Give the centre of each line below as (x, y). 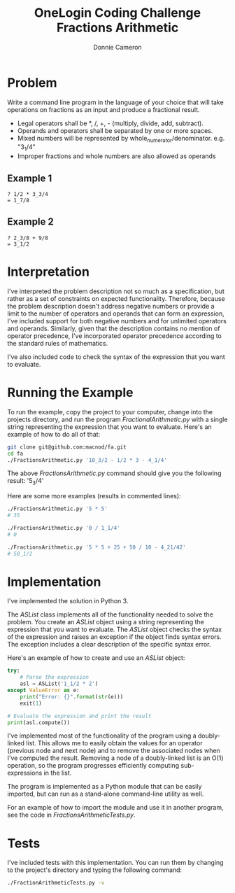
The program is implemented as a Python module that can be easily (105, 787)
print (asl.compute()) (39, 722)
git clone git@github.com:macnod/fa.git (67, 447)
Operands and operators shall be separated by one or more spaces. (115, 130)
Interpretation (48, 272)
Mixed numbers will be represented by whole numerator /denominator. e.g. (121, 139)
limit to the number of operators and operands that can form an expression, (116, 314)
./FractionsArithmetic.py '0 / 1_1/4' (64, 528)
